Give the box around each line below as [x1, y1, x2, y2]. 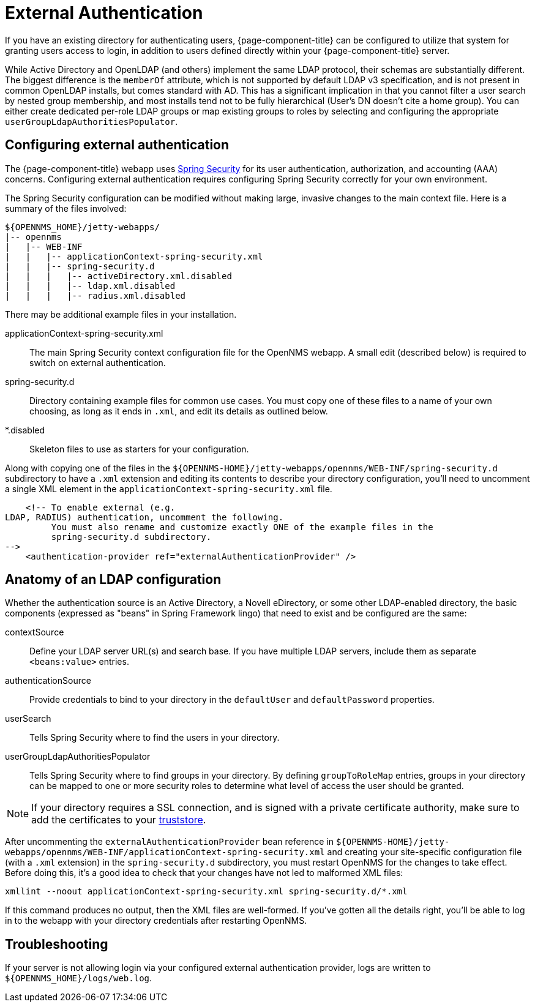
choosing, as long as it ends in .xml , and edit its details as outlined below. [29, 405, 328, 416]
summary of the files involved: [5, 203, 127, 214]
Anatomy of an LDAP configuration [5, 572, 222, 588]
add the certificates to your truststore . [31, 814, 206, 826]
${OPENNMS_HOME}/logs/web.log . [5, 973, 152, 984]
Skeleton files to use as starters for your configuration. [29, 443, 249, 454]
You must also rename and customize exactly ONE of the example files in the [51, 522, 433, 532]
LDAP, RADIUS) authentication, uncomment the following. [5, 512, 284, 522]
